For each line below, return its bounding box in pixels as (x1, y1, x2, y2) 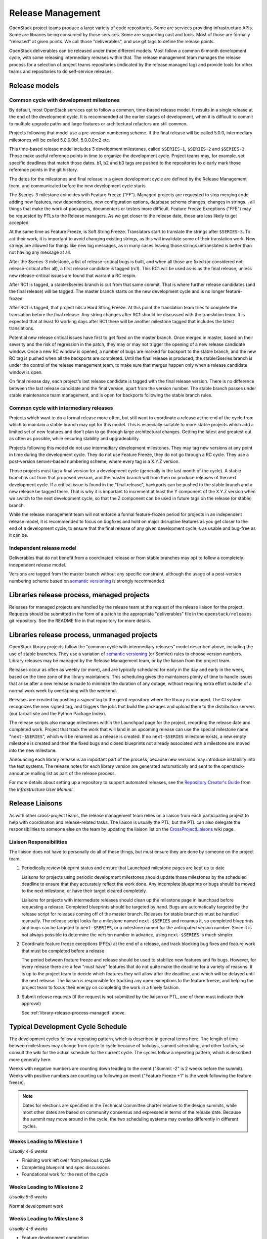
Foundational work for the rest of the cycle (21, 1171, 108, 1177)
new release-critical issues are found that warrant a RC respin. (9, 273, 137, 279)
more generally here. (9, 1056, 52, 1063)
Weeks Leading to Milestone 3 (9, 1215, 84, 1222)
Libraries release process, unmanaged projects (9, 631, 158, 639)
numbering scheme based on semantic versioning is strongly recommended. (9, 578, 166, 584)
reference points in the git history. (9, 167, 78, 173)
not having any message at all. (9, 249, 71, 255)
